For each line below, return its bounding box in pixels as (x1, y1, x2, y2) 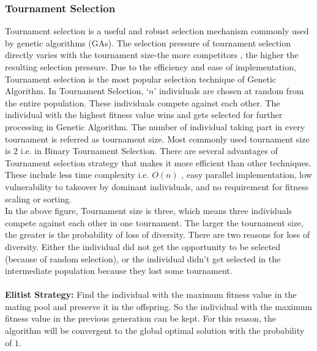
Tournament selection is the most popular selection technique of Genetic (5, 72, 277, 85)
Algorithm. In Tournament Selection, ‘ (5, 84, 149, 97)
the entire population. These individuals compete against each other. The (5, 96, 280, 109)
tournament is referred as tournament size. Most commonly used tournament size (5, 132, 310, 145)
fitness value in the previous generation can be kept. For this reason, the (5, 312, 276, 325)
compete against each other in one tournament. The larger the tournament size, (5, 216, 304, 229)
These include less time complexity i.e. (5, 168, 149, 181)
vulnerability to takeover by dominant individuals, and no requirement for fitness (5, 180, 309, 193)
